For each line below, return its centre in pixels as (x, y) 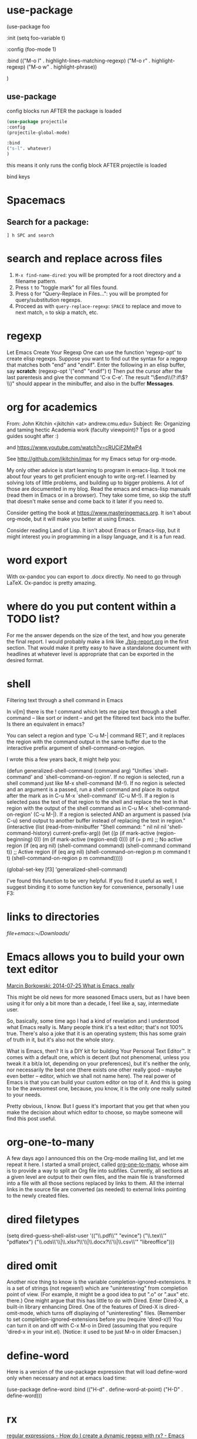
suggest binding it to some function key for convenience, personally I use (95, 887)
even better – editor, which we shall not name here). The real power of (91, 1076)
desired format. (25, 660)
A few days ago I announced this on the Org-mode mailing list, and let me (95, 1158)
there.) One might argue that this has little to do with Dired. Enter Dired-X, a (97, 1300)
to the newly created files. (38, 1196)
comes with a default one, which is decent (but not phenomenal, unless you (98, 1057)
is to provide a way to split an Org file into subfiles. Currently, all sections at (98, 1171)
